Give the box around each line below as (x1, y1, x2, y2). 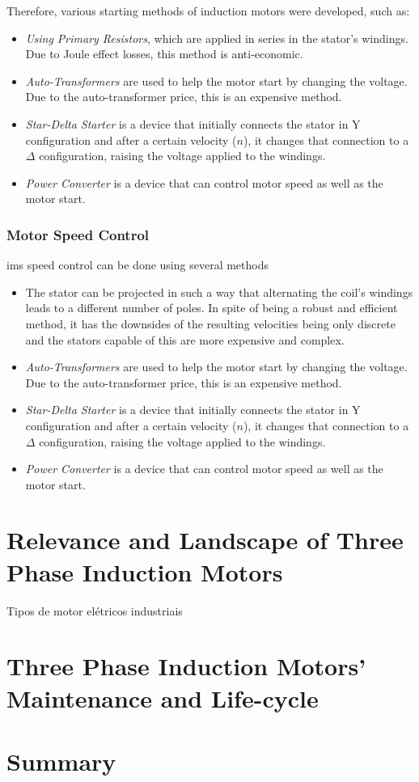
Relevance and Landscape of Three (6, 523, 404, 556)
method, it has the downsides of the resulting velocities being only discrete (25, 315, 396, 332)
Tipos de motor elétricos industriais (6, 602, 183, 619)
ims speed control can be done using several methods (6, 256, 269, 273)
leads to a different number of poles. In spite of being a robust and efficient (25, 299, 398, 316)
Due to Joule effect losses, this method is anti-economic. (25, 45, 303, 62)
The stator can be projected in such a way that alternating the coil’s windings (25, 283, 413, 300)
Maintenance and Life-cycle (6, 681, 319, 714)
